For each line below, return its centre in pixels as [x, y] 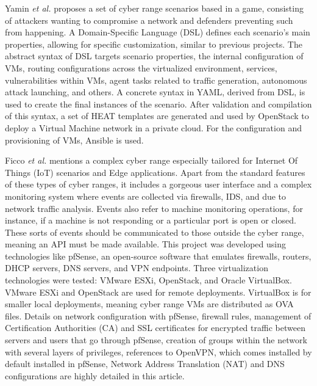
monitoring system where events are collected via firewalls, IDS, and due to [146, 196]
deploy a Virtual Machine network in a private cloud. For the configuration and [153, 127]
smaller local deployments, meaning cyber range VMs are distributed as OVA [149, 304]
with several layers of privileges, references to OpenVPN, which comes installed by [158, 351]
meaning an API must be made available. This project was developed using [145, 244]
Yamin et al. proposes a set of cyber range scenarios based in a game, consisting [154, 8]
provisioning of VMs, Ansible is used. [74, 140]
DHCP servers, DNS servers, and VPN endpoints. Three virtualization [137, 268]
